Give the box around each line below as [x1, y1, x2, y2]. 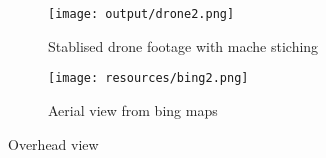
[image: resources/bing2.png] [48, 71, 249, 86]
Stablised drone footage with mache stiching [48, 35, 319, 56]
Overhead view [8, 133, 99, 154]
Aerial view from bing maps [48, 99, 218, 120]
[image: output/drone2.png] [48, 7, 235, 21]
